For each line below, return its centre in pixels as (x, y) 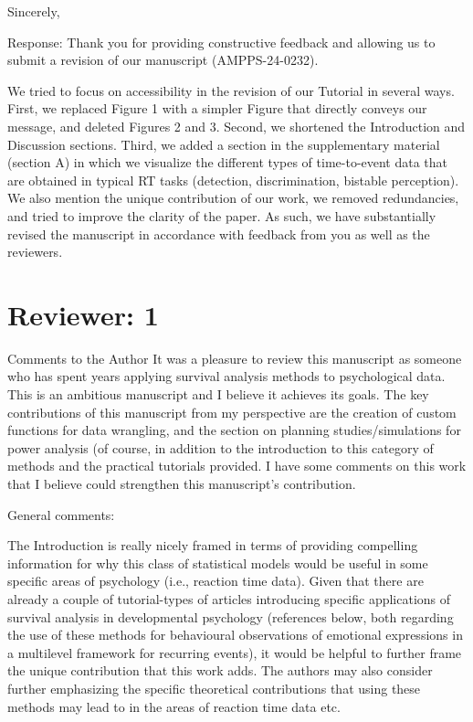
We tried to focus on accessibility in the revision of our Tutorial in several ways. (231, 90)
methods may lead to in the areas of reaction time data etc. (174, 706)
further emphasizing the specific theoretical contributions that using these (214, 688)
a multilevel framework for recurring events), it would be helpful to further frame (235, 652)
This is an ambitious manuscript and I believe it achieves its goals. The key (218, 394)
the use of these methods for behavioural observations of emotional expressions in (235, 635)
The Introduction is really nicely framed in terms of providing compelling (213, 545)
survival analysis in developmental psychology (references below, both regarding (231, 616)
